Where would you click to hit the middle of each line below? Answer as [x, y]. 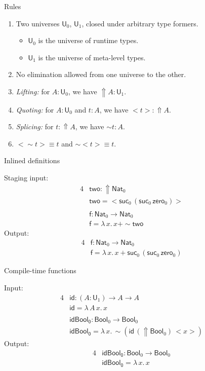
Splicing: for [35, 126]
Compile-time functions [40, 270]
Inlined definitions [32, 160]
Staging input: [26, 178]
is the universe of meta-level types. [92, 57]
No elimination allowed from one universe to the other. [101, 74]
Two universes [38, 23]
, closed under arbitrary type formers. [140, 23]
